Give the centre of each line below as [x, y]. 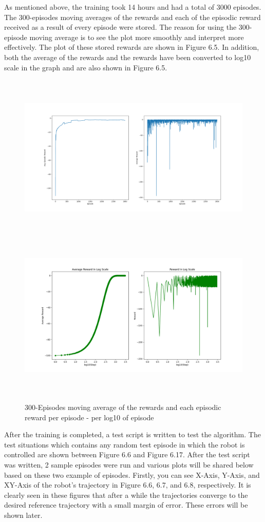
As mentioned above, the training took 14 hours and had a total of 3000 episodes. [133, 7]
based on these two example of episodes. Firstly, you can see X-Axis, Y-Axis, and [132, 474]
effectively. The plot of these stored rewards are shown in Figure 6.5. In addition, [132, 47]
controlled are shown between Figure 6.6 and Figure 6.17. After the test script [127, 454]
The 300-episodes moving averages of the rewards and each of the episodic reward [132, 17]
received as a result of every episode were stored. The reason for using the [120, 27]
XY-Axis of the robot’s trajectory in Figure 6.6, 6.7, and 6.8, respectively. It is [128, 485]
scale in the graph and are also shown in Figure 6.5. [86, 67]
